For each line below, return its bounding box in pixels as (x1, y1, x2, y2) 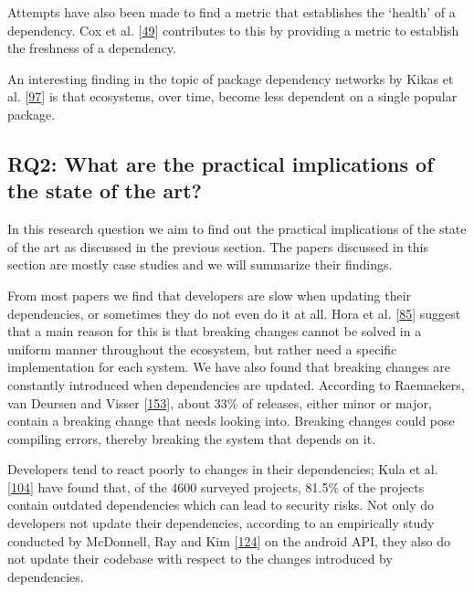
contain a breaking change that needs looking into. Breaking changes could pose (7, 411, 455, 430)
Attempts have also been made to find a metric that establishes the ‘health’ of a (7, 3, 456, 21)
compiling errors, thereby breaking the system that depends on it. (7, 428, 376, 448)
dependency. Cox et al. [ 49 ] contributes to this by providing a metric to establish (7, 20, 459, 39)
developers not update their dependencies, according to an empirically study (7, 513, 435, 533)
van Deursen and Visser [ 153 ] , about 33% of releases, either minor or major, (7, 393, 432, 412)
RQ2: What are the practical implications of (7, 149, 434, 177)
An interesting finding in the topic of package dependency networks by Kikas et (7, 69, 454, 88)
